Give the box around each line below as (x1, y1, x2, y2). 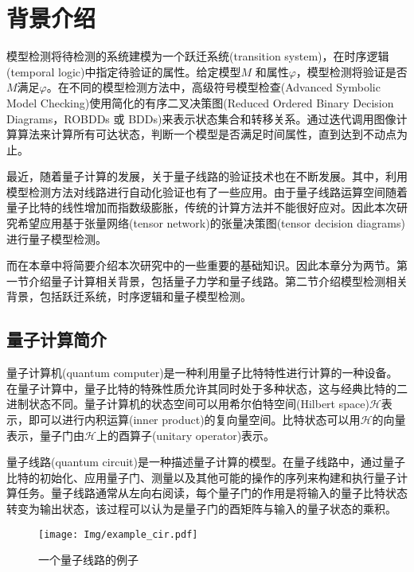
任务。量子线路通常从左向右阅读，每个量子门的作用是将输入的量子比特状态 (17, 484, 408, 501)
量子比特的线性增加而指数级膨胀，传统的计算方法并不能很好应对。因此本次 (6, 199, 396, 216)
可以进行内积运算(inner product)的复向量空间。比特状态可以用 (39, 411, 361, 428)
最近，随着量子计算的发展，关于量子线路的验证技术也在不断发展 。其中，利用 (6, 168, 408, 185)
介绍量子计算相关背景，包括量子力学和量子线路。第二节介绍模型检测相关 (28, 272, 408, 289)
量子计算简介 (6, 327, 107, 352)
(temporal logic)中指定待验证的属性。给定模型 (6, 63, 241, 80)
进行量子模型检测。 (6, 230, 107, 247)
